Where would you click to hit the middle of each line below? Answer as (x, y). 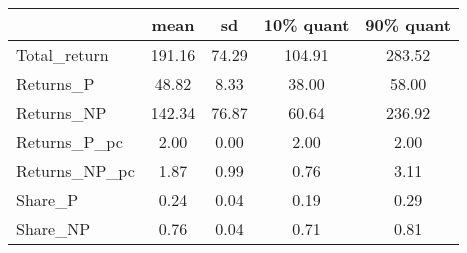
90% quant (408, 24)
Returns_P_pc (69, 141)
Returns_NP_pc (75, 170)
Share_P (47, 199)
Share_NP (53, 228)
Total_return (62, 54)
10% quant (306, 24)
